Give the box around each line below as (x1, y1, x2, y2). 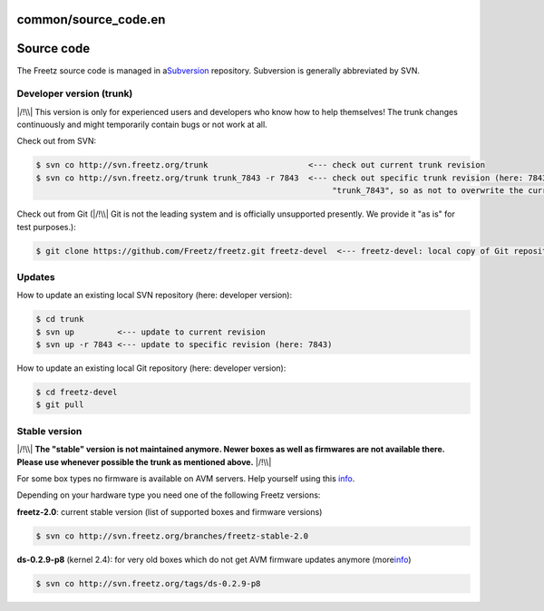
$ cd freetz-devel (35, 387, 118, 398)
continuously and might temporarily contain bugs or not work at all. (16, 119, 267, 131)
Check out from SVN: (16, 136, 97, 147)
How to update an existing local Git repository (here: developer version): (16, 363, 287, 373)
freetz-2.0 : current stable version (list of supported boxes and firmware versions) (16, 506, 323, 517)
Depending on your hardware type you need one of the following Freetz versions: (16, 490, 321, 500)
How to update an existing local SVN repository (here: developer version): (16, 290, 293, 301)
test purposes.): (16, 221, 76, 232)
